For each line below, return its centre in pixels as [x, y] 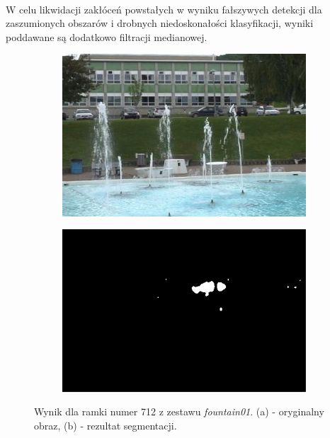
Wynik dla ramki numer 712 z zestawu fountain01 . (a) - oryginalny [179, 411]
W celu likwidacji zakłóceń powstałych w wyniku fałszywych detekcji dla [164, 9]
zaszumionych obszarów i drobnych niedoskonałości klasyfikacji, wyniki [160, 23]
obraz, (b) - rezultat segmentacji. [106, 426]
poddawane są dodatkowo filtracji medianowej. [107, 36]
